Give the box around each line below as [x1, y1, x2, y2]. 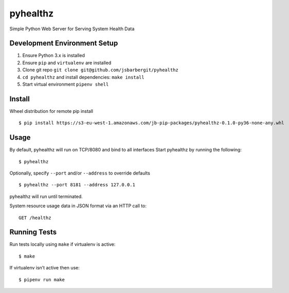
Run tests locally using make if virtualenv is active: [9, 241, 116, 247]
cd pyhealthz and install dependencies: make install [22, 74, 144, 80]
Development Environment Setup [9, 39, 118, 48]
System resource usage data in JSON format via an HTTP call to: [9, 203, 147, 209]
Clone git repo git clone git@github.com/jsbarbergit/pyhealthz [22, 67, 178, 73]
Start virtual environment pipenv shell [22, 81, 109, 87]
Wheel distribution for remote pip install [9, 108, 94, 114]
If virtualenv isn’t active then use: [9, 265, 80, 271]
